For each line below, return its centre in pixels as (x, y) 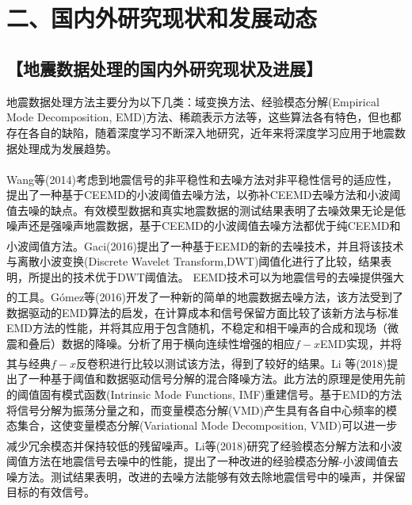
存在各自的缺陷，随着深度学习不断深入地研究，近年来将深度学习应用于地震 (200, 132)
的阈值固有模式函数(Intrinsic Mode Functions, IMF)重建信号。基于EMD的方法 (204, 394)
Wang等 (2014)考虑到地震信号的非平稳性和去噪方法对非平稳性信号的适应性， (202, 179)
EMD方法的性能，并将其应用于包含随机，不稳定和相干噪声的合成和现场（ (197, 328)
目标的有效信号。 (51, 492)
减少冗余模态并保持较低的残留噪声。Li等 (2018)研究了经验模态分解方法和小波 (204, 445)
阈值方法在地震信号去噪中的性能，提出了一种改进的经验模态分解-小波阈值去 (202, 460)
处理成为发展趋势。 (67, 148)
